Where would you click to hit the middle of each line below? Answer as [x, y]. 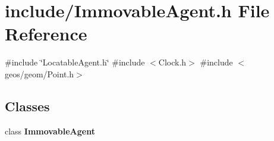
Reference [46, 34]
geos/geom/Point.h [40, 73]
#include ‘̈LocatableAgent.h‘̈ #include [75, 62]
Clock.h [172, 62]
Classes [27, 106]
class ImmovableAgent [50, 131]
